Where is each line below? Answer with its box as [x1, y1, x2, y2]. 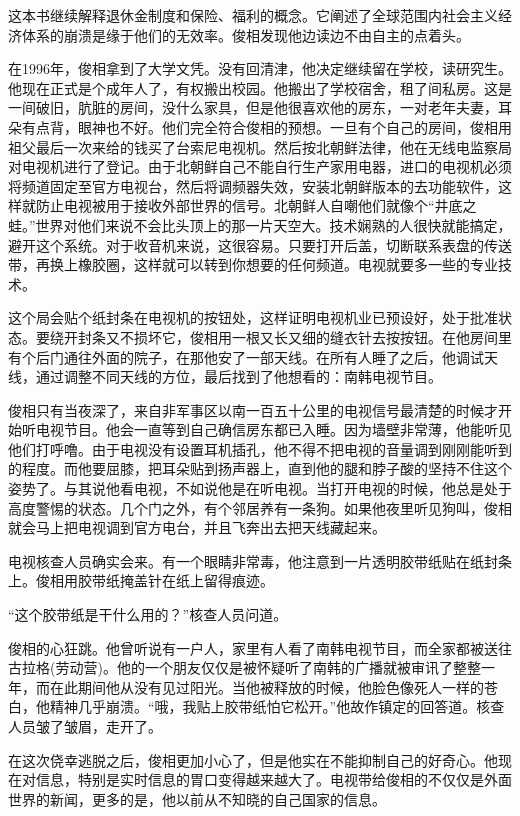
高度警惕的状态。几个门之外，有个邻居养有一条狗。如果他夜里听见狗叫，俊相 [8, 497, 512, 518]
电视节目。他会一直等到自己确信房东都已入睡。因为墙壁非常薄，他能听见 [35, 419, 512, 440]
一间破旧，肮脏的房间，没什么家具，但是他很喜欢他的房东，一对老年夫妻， [8, 97, 498, 118]
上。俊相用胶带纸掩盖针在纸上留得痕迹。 [8, 570, 274, 591]
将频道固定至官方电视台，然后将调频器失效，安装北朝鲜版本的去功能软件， [8, 175, 498, 196]
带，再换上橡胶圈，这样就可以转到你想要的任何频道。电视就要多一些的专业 [8, 254, 498, 275]
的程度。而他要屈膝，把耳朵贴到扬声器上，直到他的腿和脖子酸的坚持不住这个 [8, 458, 512, 479]
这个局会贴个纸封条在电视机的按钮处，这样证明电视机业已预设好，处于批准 [8, 307, 498, 328]
